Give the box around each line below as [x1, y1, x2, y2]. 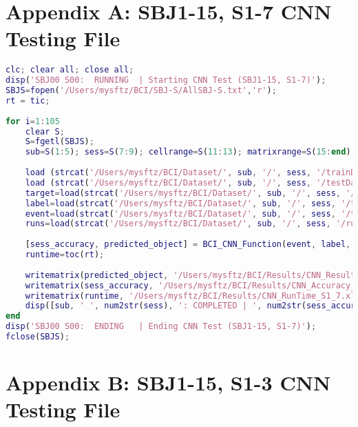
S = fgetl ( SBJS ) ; [25, 137, 94, 147]
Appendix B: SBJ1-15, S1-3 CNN [6, 368, 331, 397]
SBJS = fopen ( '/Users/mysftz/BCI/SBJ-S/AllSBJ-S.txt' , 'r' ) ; [6, 86, 277, 96]
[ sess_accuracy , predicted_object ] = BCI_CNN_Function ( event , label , [25, 239, 351, 250]
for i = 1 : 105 [6, 116, 60, 126]
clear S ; [25, 126, 65, 137]
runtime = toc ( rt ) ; [25, 250, 105, 260]
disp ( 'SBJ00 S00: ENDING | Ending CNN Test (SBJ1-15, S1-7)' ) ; [6, 321, 317, 332]
